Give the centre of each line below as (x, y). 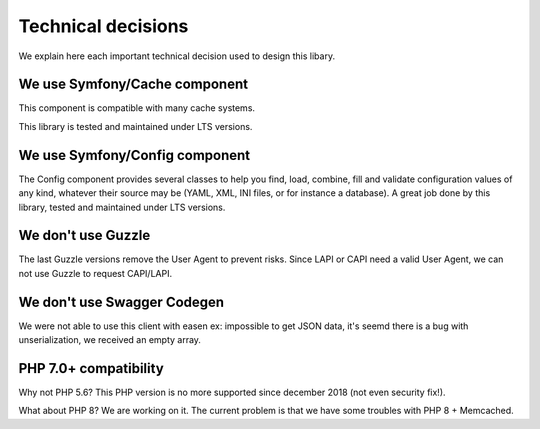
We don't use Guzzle (84, 235)
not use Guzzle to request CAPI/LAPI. (95, 273)
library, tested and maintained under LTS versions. (122, 207)
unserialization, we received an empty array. (110, 340)
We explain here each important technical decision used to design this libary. (176, 56)
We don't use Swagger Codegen (121, 301)
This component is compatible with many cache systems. (136, 108)
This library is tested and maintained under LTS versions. (135, 126)
